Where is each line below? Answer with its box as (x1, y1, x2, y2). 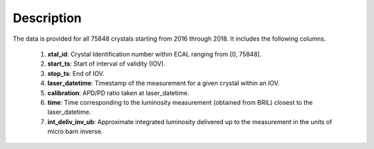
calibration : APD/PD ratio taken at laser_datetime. (47, 88, 190, 97)
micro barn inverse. (47, 128, 103, 136)
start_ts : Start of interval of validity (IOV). (47, 59, 166, 68)
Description (12, 10, 82, 26)
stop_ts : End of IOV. (47, 69, 105, 77)
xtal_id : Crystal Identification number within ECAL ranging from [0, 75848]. (47, 50, 262, 58)
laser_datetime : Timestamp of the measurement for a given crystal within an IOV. (47, 79, 280, 88)
